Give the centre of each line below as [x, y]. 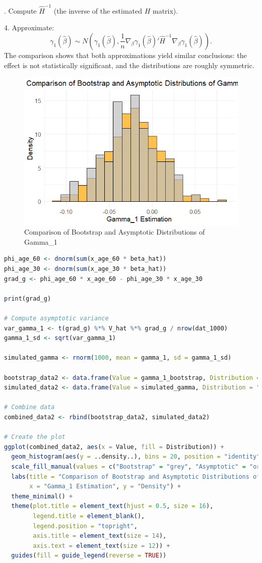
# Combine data [29, 407]
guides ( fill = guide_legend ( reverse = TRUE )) [89, 556]
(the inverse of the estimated [98, 10]
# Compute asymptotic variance [56, 319]
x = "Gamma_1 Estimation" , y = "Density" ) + [105, 487]
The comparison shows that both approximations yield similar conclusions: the [125, 55]
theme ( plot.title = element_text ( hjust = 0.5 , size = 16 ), [112, 506]
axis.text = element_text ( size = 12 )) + [102, 546]
